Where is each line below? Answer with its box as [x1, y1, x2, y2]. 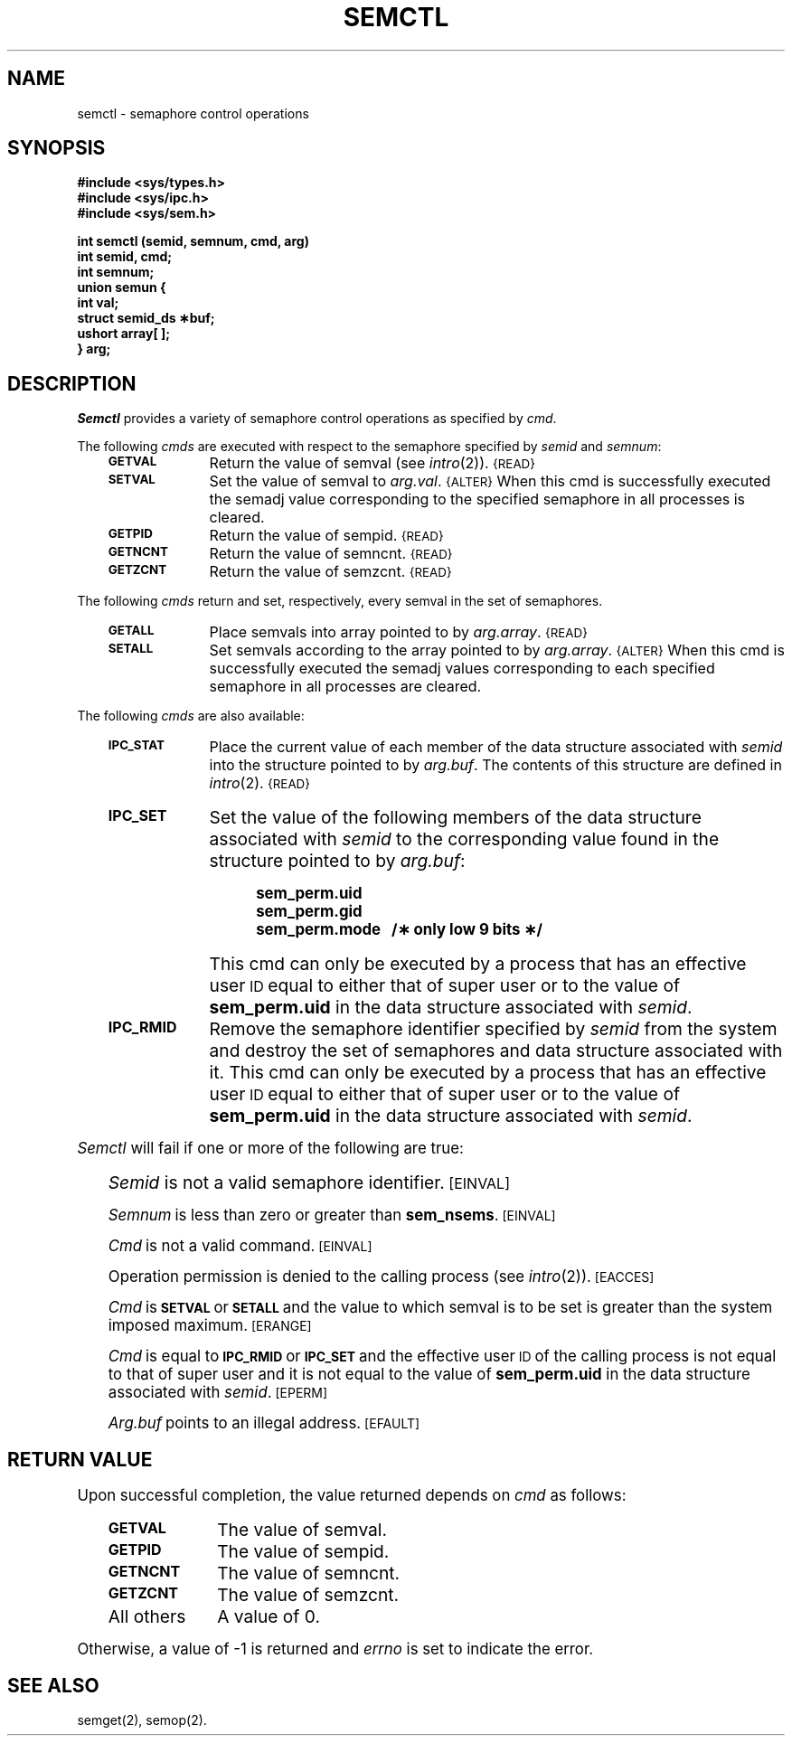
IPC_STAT [108, 738, 165, 753]
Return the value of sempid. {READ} [209, 526, 444, 545]
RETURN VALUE [7, 1447, 153, 1471]
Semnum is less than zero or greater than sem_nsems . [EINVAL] [108, 1206, 556, 1225]
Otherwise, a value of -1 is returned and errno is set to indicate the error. [77, 1640, 593, 1659]
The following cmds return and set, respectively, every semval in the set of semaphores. [77, 593, 603, 609]
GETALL [108, 623, 155, 638]
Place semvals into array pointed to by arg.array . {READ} [209, 623, 588, 642]
